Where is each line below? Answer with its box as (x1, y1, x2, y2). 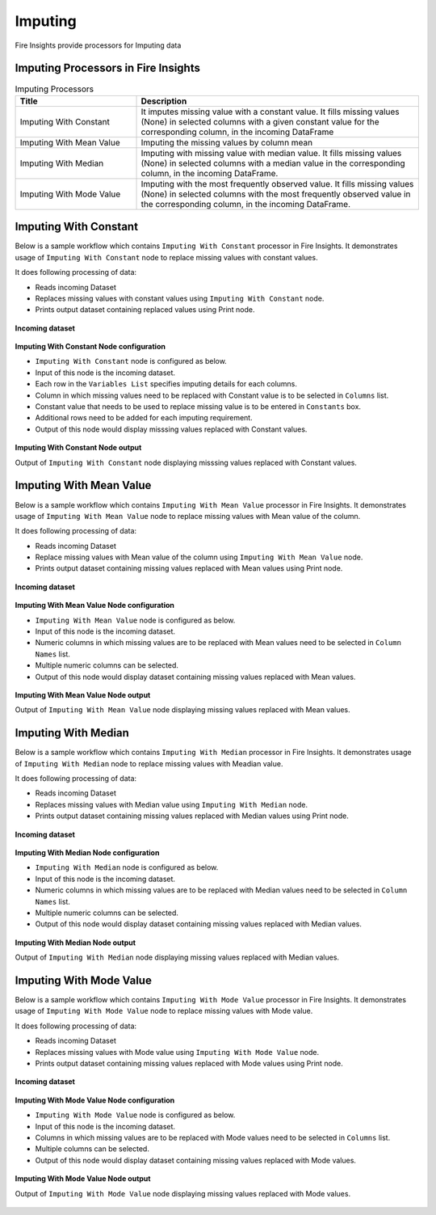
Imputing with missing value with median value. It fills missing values (140, 147, 402, 158)
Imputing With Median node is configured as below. (35, 863, 219, 872)
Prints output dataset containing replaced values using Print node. (35, 305, 255, 314)
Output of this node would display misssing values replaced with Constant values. (35, 424, 308, 434)
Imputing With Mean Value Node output (15, 690, 151, 699)
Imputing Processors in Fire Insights (15, 61, 201, 75)
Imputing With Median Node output (15, 938, 136, 947)
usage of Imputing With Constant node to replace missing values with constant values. (15, 252, 318, 262)
